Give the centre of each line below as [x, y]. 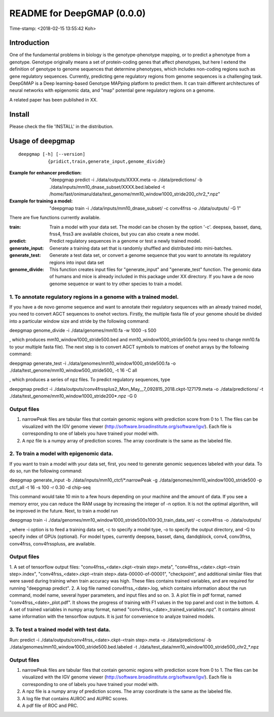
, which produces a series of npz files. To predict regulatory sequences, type [90, 380]
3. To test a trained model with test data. [60, 630]
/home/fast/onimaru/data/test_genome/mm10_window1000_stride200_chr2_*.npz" [135, 194]
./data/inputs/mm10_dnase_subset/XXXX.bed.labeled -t [107, 187]
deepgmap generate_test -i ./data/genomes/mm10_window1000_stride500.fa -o [93, 363]
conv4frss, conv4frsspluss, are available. [53, 543]
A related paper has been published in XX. [54, 99]
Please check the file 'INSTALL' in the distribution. [61, 126]
